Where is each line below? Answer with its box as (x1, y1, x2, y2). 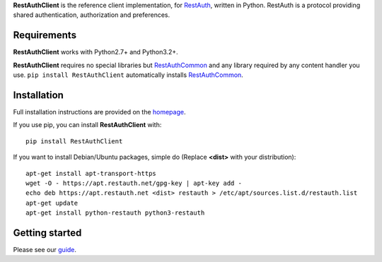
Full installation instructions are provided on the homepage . (13, 107, 186, 116)
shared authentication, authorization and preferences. (13, 11, 170, 19)
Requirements (13, 29, 77, 42)
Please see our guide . (13, 246, 77, 254)
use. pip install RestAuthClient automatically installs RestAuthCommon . (13, 71, 243, 79)
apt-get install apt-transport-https (25, 169, 157, 177)
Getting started (13, 227, 82, 239)
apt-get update (25, 198, 79, 207)
